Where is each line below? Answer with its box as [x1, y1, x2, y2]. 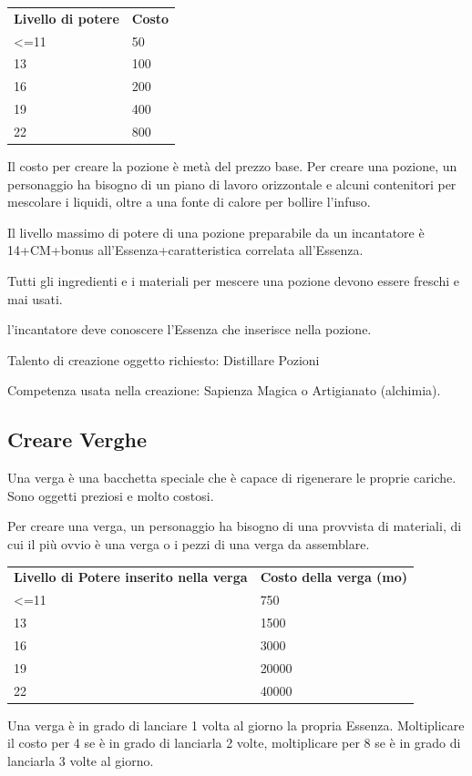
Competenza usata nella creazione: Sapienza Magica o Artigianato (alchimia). [7, 381, 441, 400]
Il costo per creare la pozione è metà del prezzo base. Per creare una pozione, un [7, 157, 457, 176]
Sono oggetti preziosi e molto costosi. [7, 485, 214, 505]
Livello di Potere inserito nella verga [14, 567, 248, 587]
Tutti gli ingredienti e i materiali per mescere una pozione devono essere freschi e [7, 271, 459, 291]
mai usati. [7, 289, 63, 308]
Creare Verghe [7, 425, 148, 454]
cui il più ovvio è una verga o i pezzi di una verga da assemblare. [7, 534, 370, 553]
